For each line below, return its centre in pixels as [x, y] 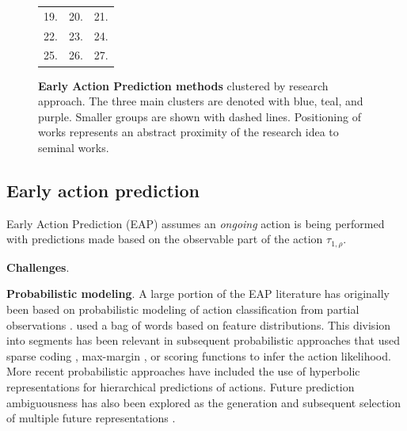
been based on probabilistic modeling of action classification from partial [183, 309]
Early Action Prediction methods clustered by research [183, 85]
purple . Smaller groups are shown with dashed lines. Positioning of [200, 116]
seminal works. [74, 147]
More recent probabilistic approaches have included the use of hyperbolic [183, 371]
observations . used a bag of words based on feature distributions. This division [199, 324]
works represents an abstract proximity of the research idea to [188, 132]
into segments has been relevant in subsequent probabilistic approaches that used [203, 340]
